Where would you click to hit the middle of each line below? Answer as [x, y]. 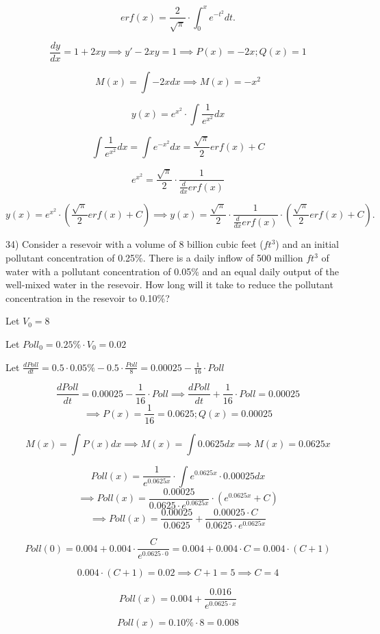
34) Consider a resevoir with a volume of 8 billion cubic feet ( [135, 244]
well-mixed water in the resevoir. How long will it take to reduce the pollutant [169, 284]
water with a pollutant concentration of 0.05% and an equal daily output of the [173, 271]
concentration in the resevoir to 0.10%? [88, 297]
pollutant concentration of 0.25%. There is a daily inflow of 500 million [154, 258]
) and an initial [307, 244]
